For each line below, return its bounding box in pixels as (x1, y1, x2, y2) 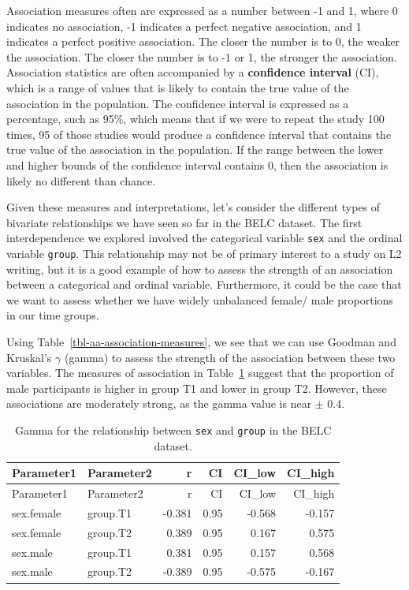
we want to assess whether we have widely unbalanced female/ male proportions (6, 291, 393, 308)
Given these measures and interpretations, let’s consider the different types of (6, 199, 381, 215)
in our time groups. (6, 307, 99, 323)
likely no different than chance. (6, 172, 156, 189)
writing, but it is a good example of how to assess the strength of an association (6, 260, 393, 277)
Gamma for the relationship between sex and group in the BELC (14, 421, 332, 438)
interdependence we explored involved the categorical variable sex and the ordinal (6, 230, 403, 246)
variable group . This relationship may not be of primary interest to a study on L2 (6, 245, 402, 261)
